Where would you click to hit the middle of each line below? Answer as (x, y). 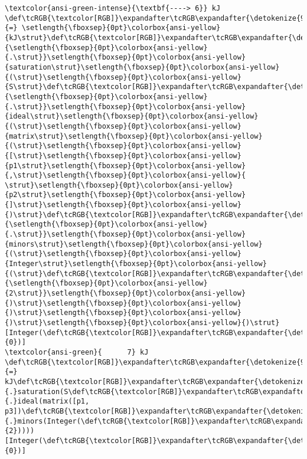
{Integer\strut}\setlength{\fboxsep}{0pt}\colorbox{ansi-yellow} (136, 264)
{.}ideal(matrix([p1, (47, 401)
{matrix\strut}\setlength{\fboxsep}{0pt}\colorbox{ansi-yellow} (134, 136)
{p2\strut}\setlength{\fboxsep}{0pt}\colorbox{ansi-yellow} (125, 195)
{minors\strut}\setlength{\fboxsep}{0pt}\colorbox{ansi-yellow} (134, 244)
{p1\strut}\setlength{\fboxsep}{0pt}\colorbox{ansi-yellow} (125, 165)
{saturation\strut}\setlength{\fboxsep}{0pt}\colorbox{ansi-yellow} (142, 67)
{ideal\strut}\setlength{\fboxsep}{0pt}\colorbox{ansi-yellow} (132, 117)
